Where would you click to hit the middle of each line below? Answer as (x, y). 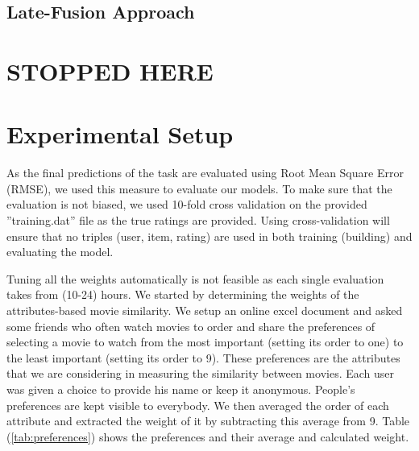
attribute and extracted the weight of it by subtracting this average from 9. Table (208, 421)
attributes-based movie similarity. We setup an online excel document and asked (205, 310)
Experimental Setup (120, 134)
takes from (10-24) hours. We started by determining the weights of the (183, 294)
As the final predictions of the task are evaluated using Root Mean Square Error (205, 173)
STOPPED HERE (110, 70)
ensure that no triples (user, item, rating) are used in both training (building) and (209, 236)
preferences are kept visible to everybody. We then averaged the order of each (198, 405)
